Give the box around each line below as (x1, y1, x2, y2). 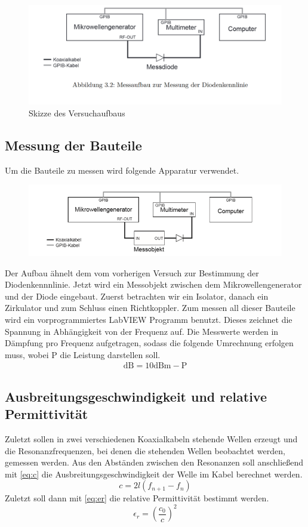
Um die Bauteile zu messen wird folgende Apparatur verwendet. (5, 164, 239, 176)
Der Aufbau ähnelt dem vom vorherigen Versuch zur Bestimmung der (5, 266, 259, 279)
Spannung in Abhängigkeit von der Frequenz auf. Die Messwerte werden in (5, 325, 279, 337)
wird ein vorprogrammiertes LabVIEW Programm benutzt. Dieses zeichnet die (5, 313, 292, 325)
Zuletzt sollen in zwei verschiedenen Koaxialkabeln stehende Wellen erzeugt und (5, 432, 298, 445)
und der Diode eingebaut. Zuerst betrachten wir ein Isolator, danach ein (5, 289, 269, 302)
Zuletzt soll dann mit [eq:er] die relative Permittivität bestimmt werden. (5, 492, 269, 504)
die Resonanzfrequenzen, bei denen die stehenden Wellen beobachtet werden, (5, 444, 285, 457)
